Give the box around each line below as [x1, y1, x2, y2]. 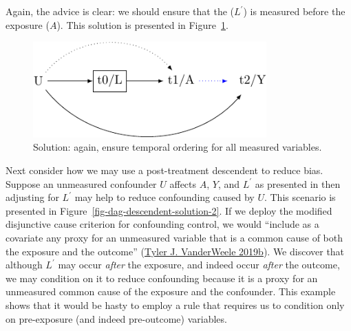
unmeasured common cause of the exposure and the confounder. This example [6, 284, 336, 299]
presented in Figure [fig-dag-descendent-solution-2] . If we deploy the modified [6, 203, 332, 217]
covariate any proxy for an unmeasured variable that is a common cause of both [6, 231, 343, 245]
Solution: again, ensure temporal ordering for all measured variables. [33, 140, 322, 154]
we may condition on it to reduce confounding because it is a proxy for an [6, 270, 318, 285]
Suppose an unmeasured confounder [6, 176, 157, 191]
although [6, 257, 43, 272]
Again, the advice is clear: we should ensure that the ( [6, 4, 235, 18]
